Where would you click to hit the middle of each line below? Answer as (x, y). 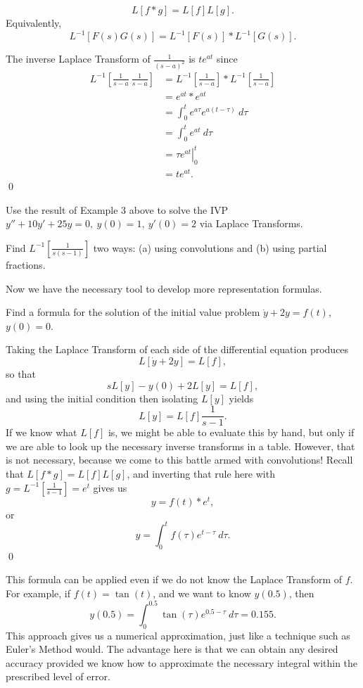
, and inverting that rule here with (201, 473)
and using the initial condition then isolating (102, 398)
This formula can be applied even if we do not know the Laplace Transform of (174, 579)
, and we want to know (202, 593)
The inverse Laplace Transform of (78, 59)
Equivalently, (34, 23)
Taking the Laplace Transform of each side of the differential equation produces (177, 349)
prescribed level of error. (58, 676)
